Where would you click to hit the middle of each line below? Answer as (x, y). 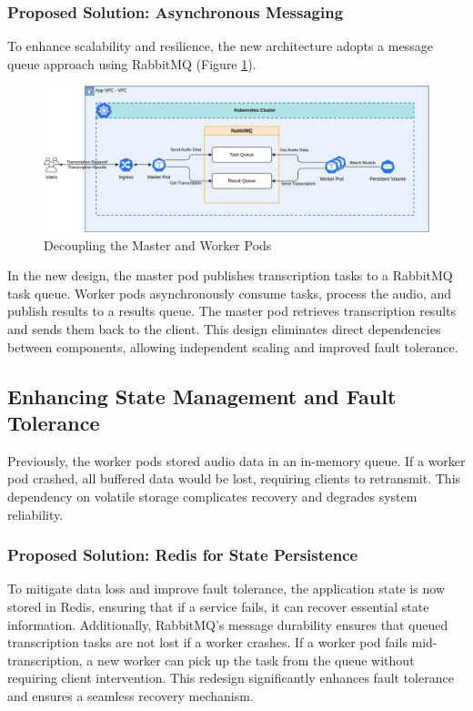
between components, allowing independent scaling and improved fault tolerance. (233, 346)
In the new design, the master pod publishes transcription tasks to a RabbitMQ (230, 275)
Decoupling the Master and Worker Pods (158, 244)
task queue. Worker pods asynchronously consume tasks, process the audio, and (230, 293)
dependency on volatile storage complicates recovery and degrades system (212, 496)
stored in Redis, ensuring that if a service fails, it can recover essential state (218, 606)
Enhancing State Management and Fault (202, 396)
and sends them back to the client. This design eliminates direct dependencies (224, 329)
